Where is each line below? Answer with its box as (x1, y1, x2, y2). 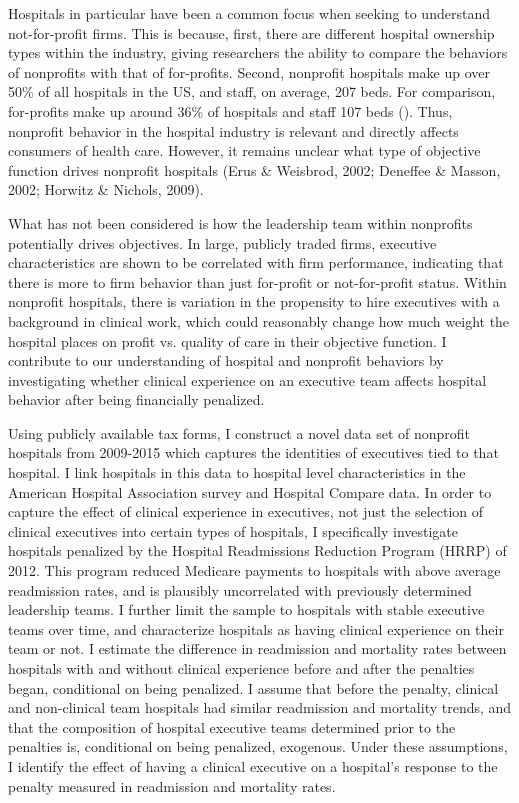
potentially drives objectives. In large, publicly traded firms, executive (8, 232, 437, 253)
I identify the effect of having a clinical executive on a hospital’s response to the (8, 755, 498, 776)
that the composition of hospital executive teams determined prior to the (8, 716, 456, 737)
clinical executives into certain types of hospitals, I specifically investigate (8, 520, 459, 541)
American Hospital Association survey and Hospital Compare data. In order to (8, 481, 492, 502)
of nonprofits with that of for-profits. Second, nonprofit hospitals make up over (8, 61, 491, 82)
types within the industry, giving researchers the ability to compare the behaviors (8, 42, 508, 63)
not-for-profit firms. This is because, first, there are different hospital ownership (8, 22, 495, 43)
